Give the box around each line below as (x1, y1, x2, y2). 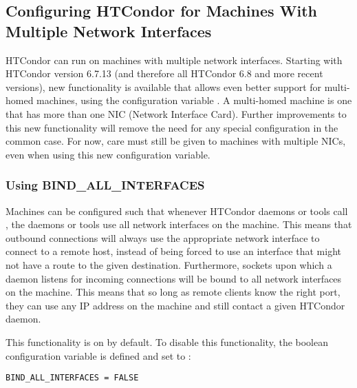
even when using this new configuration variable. (6, 147, 210, 161)
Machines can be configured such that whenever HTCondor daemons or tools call (6, 203, 348, 218)
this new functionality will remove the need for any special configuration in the (6, 120, 338, 134)
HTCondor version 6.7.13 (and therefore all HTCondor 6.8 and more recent (6, 66, 323, 81)
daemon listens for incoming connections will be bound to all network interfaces (6, 271, 342, 285)
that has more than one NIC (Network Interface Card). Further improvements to (6, 106, 347, 121)
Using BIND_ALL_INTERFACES (6, 176, 205, 194)
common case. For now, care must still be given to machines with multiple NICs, (6, 134, 346, 148)
